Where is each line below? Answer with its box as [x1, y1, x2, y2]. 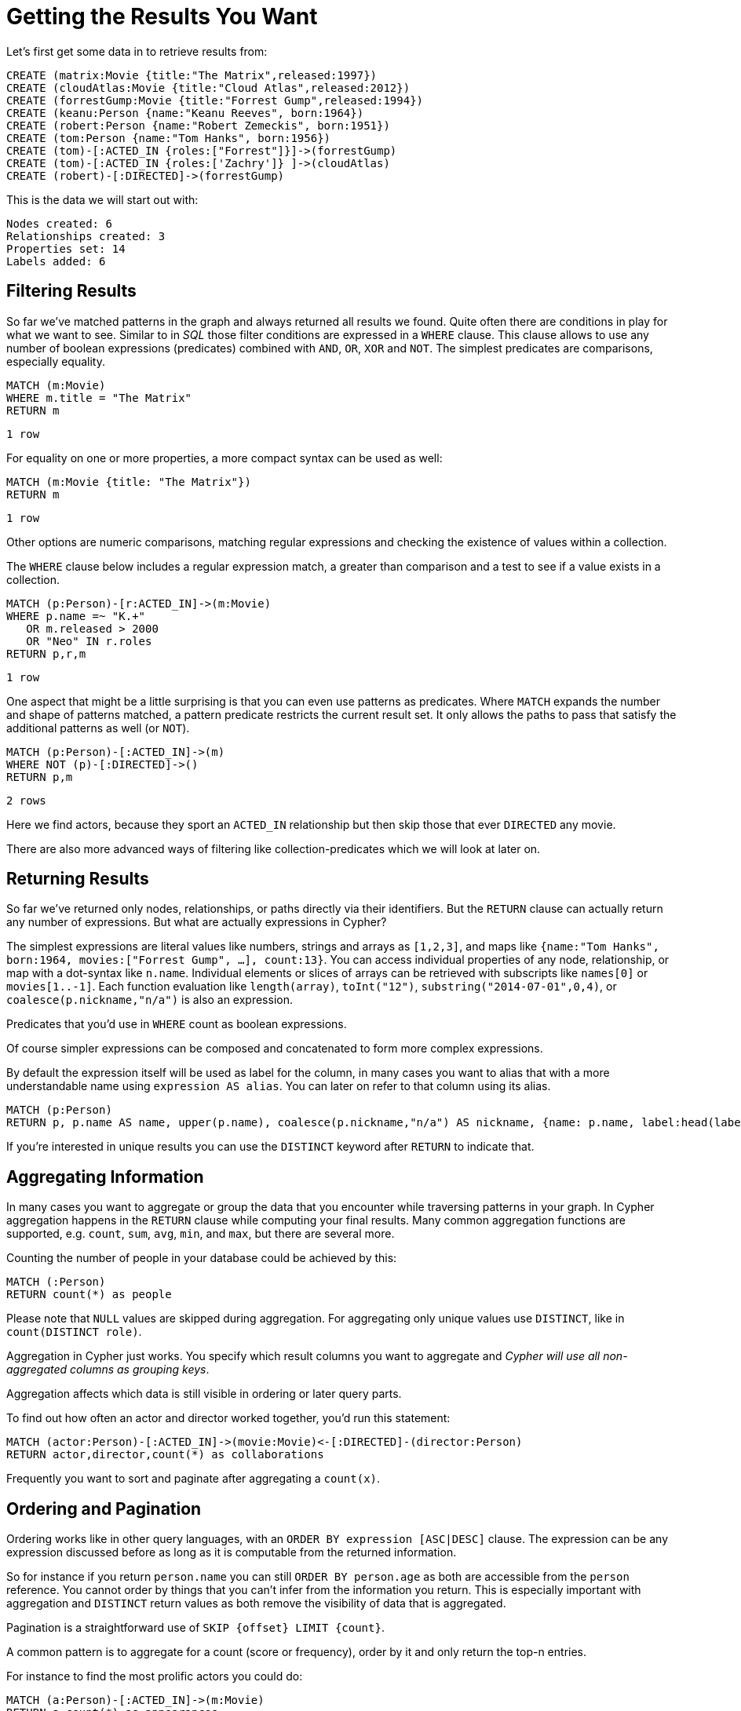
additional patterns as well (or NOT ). [6, 721, 190, 735]
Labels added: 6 [6, 254, 106, 268]
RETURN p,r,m [6, 647, 86, 660]
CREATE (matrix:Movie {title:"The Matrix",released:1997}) [6, 68, 378, 82]
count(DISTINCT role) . [6, 1325, 142, 1339]
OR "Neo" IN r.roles [26, 634, 152, 648]
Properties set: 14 [6, 242, 126, 255]
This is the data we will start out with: [6, 192, 199, 206]
